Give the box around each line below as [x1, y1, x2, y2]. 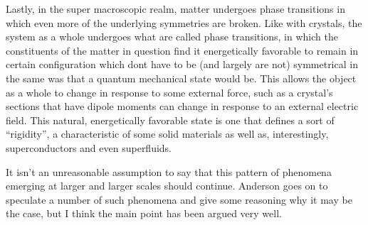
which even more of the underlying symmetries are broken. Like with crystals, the [6, 15, 362, 30]
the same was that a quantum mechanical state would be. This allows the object [6, 70, 357, 85]
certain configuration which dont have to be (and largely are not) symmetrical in [6, 57, 358, 72]
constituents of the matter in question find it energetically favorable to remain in [6, 43, 359, 57]
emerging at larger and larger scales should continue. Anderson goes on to [6, 178, 328, 193]
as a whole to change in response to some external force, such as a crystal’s [6, 84, 333, 99]
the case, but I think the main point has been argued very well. [6, 206, 282, 221]
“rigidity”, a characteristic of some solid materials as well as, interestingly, [6, 126, 329, 141]
